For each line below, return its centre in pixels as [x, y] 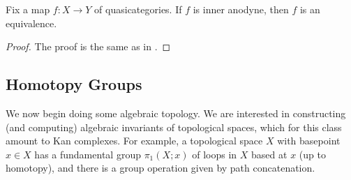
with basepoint [309, 141]
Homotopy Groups [74, 84]
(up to [312, 154]
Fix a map [28, 9]
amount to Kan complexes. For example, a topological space [134, 141]
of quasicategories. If [138, 9]
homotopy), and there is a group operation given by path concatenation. [160, 168]
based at [269, 154]
